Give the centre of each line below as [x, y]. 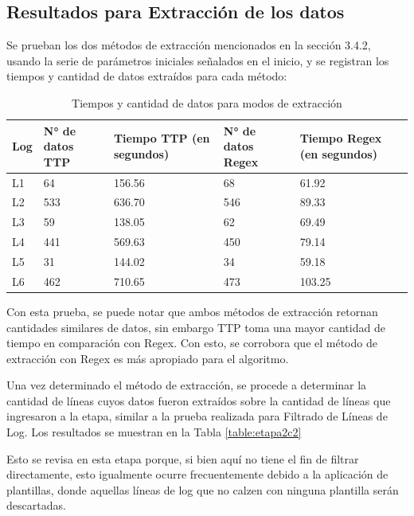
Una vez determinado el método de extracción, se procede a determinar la [187, 385]
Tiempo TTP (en [162, 138]
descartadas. [36, 505]
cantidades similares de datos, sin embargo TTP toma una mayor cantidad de [196, 327]
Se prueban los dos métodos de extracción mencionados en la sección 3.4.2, [189, 45]
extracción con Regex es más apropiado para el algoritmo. [148, 358]
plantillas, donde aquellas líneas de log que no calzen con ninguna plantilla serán [203, 489]
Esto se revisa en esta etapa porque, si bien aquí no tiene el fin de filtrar [183, 458]
